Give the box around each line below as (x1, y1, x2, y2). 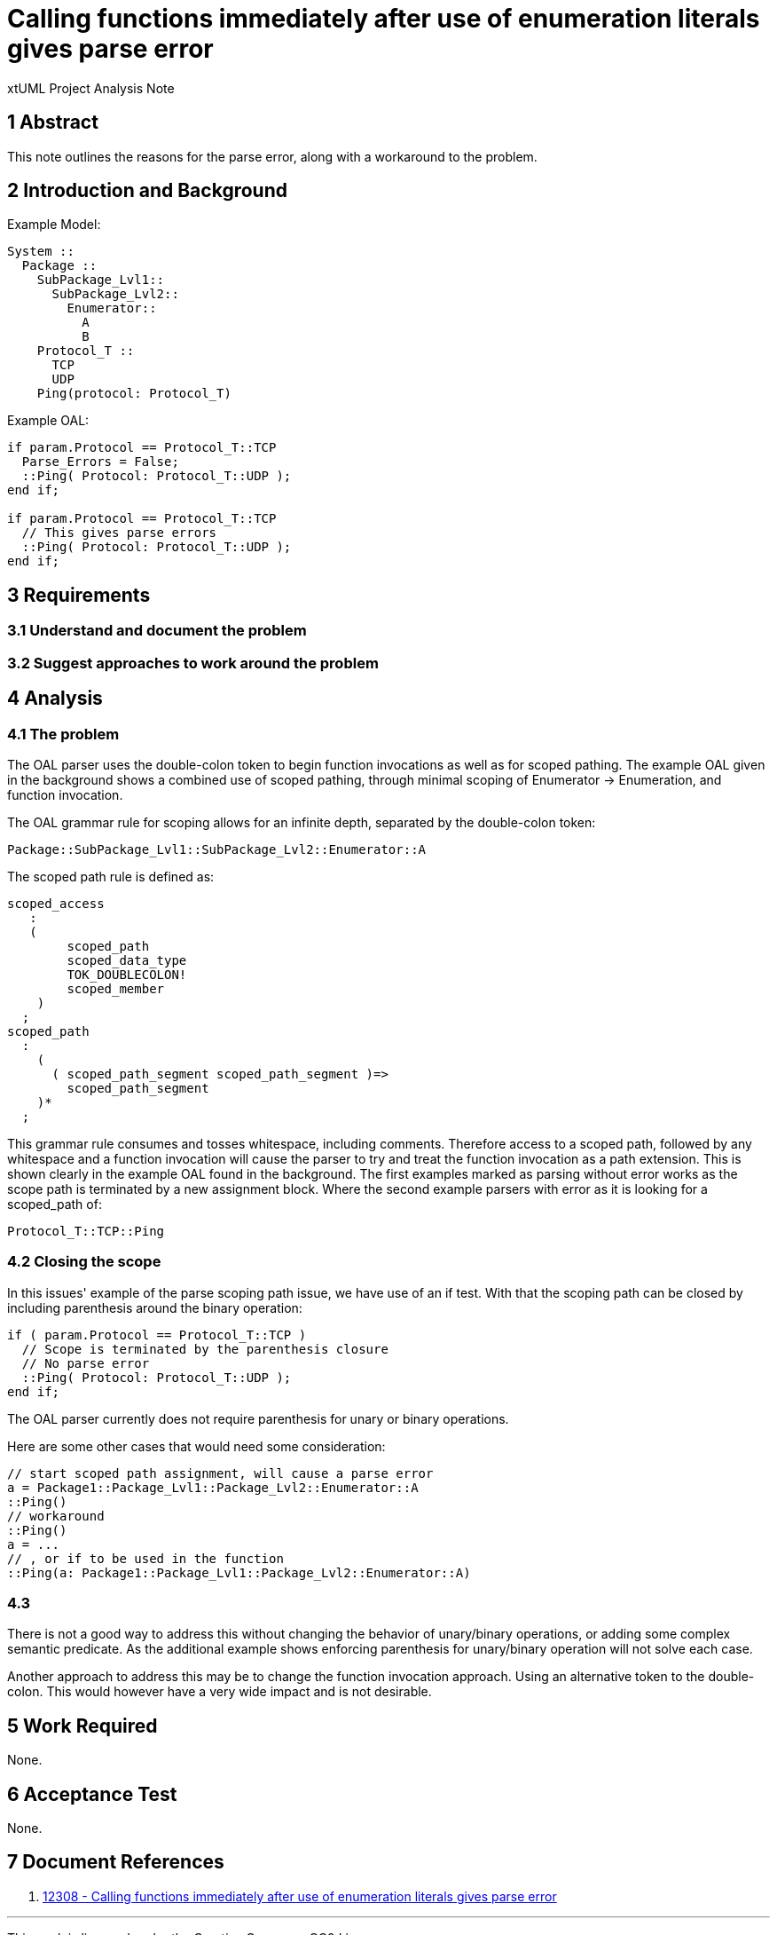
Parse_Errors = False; (21, 454, 179, 470)
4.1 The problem (7, 724, 120, 743)
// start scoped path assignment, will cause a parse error (7, 1465, 434, 1481)
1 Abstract (7, 111, 98, 134)
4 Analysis (7, 687, 103, 710)
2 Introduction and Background (7, 179, 287, 202)
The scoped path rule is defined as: (7, 868, 215, 884)
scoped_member (67, 981, 165, 996)
